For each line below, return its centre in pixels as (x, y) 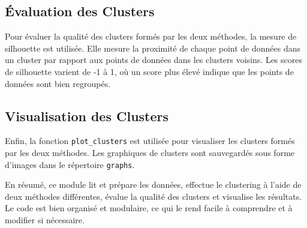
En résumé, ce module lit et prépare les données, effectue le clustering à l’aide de (153, 184)
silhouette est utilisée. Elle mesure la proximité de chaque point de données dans (153, 48)
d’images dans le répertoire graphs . (70, 164)
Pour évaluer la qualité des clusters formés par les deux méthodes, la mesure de (151, 36)
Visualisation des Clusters (87, 115)
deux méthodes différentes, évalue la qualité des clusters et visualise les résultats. (153, 196)
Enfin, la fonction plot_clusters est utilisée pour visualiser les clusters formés (150, 141)
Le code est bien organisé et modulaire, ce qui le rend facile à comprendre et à (149, 208)
